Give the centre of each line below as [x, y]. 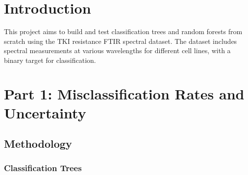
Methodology [38, 144]
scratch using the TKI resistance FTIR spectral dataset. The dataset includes [121, 41]
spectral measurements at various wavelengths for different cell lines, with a [117, 50]
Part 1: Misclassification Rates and [124, 93]
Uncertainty [45, 112]
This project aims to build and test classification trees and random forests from [123, 31]
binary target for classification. [50, 60]
